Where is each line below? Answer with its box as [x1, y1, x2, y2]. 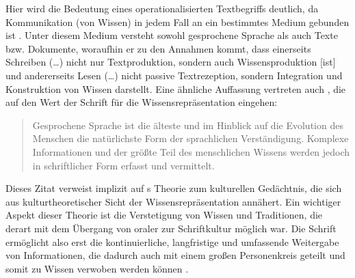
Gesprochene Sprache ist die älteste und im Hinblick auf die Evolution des [32, 117, 343, 132]
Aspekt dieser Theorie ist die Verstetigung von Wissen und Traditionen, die [5, 208, 323, 222]
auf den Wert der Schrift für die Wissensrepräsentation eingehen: [5, 95, 278, 109]
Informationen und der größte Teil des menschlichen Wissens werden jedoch [32, 144, 350, 158]
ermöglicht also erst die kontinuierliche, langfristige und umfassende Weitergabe [5, 234, 339, 249]
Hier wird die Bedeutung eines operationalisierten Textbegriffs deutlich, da [5, 1, 319, 15]
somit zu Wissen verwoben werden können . [5, 261, 189, 275]
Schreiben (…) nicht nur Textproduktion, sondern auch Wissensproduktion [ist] [5, 55, 336, 69]
